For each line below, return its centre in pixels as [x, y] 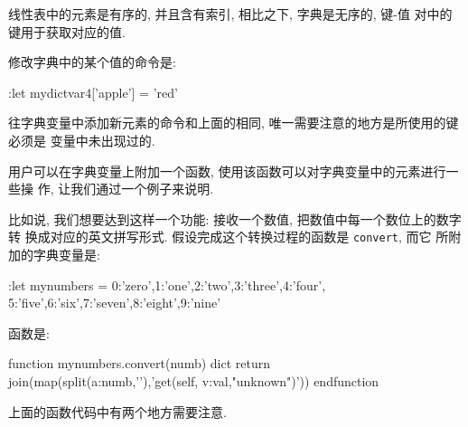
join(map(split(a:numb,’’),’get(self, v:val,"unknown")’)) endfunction [194, 380]
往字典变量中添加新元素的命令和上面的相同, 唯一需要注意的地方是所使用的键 [234, 123]
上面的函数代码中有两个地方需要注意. [117, 411]
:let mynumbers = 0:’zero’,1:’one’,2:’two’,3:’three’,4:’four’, [167, 285]
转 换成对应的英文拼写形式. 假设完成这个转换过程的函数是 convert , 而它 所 [229, 237]
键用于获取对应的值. [67, 31]
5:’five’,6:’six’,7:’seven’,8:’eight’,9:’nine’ [115, 303]
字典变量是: [66, 254]
